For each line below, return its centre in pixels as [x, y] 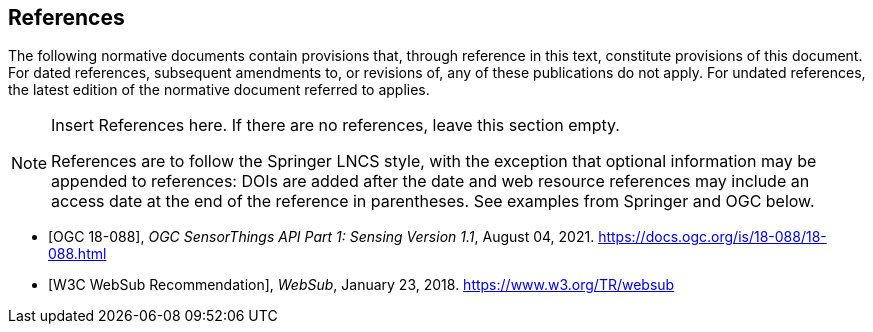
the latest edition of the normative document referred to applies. [219, 90]
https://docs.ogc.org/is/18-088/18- [712, 237]
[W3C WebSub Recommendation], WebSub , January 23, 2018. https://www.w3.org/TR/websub [361, 285]
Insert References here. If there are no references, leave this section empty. [335, 125]
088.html [77, 254]
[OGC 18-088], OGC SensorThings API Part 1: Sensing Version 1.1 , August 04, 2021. [321, 237]
